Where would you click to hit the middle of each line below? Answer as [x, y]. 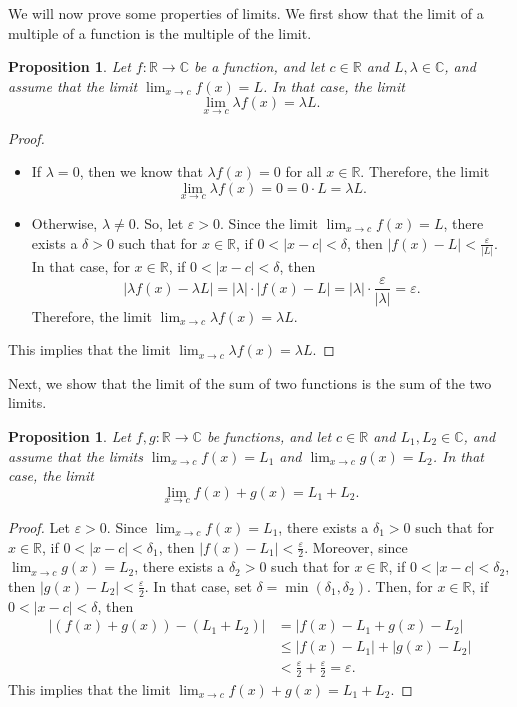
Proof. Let [39, 526]
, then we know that [141, 171]
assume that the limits [75, 455]
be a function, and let [259, 66]
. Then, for [400, 585]
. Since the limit [269, 223]
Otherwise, [64, 223]
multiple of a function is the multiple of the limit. [160, 32]
